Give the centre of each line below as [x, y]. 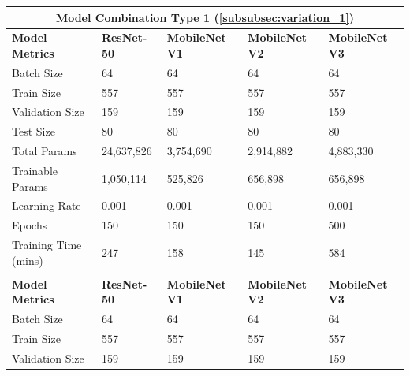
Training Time [47, 245]
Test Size [34, 131]
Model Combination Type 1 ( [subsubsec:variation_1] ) [205, 17]
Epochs [30, 225]
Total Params [45, 151]
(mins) [28, 260]
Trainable [35, 170]
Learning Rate [47, 205]
